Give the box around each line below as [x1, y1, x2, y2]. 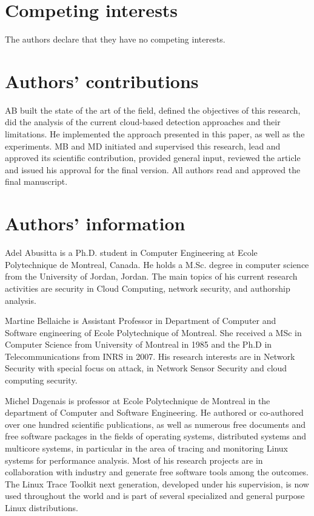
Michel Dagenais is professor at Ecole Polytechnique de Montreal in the [5, 394, 270, 407]
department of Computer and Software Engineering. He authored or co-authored [5, 406, 304, 419]
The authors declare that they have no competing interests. [5, 33, 225, 46]
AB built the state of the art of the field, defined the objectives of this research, [5, 103, 301, 116]
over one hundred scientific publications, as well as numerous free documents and [5, 418, 306, 430]
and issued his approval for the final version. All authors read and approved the [5, 163, 301, 176]
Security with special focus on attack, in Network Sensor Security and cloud [5, 362, 287, 374]
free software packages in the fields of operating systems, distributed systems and [5, 430, 307, 442]
